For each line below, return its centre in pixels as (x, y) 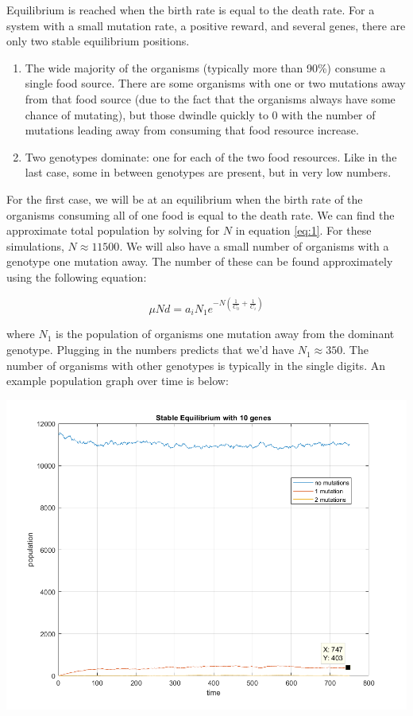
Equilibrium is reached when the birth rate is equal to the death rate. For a (191, 10)
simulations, (35, 245)
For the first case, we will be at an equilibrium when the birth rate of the (185, 198)
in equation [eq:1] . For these (303, 230)
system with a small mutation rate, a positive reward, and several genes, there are (206, 25)
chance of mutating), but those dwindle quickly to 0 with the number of (200, 114)
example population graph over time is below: (118, 381)
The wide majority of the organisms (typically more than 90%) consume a (205, 67)
